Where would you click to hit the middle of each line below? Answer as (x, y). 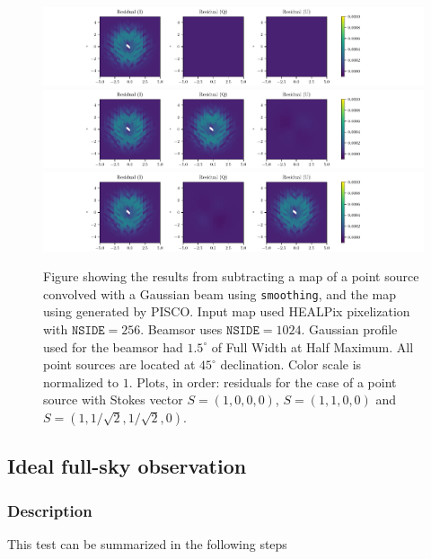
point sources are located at (119, 364)
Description (50, 510)
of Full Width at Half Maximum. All (312, 346)
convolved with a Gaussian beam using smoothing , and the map (220, 293)
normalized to (81, 382)
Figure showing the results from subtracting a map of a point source (231, 276)
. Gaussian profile (349, 328)
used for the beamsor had (113, 346)
